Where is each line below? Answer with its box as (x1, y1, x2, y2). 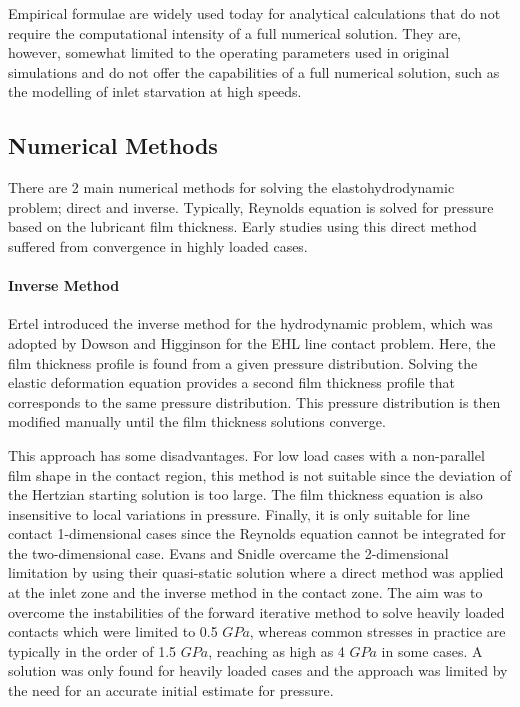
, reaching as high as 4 (208, 640, 345, 661)
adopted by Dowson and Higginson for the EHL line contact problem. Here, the (8, 332, 496, 353)
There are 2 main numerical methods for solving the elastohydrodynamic (8, 177, 455, 198)
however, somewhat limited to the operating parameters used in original (8, 42, 450, 63)
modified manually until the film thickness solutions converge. (8, 411, 386, 432)
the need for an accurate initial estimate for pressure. (8, 680, 334, 701)
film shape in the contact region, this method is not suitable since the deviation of (8, 464, 512, 485)
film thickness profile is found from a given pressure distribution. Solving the (8, 352, 478, 373)
